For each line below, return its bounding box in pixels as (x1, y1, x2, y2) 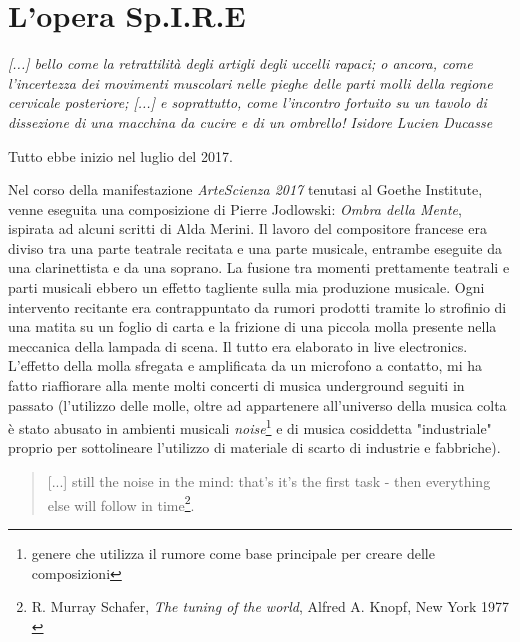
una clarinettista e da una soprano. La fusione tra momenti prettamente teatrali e (8, 257, 510, 278)
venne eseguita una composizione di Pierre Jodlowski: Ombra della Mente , (8, 198, 462, 219)
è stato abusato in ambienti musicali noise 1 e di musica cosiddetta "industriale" (8, 415, 492, 438)
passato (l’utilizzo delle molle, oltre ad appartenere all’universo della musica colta (8, 394, 507, 415)
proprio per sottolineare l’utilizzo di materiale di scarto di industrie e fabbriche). (8, 437, 501, 458)
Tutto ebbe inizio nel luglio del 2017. (8, 145, 233, 166)
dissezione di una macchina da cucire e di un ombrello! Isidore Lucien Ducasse (8, 111, 493, 132)
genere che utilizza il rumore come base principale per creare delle (31, 542, 435, 563)
